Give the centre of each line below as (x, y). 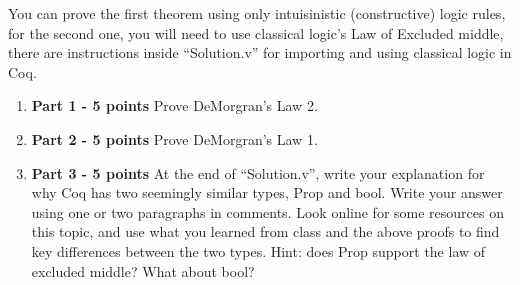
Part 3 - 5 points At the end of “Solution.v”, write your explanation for (258, 172)
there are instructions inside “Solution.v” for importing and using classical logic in (260, 52)
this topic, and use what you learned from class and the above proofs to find (265, 231)
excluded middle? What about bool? (143, 270)
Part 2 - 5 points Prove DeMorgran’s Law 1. (174, 138)
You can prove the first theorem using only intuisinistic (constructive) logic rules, (257, 13)
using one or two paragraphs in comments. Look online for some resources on (267, 211)
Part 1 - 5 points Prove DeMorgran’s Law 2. (174, 105)
